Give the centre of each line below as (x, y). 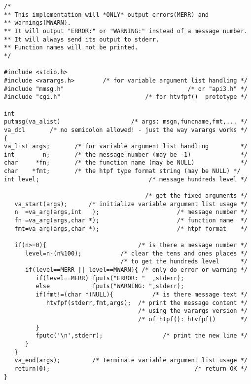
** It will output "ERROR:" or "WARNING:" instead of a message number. (126, 31)
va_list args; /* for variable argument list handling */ (126, 147)
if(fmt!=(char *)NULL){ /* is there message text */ (142, 294)
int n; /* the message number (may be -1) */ (126, 154)
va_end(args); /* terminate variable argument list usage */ (131, 361)
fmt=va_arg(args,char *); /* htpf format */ (131, 229)
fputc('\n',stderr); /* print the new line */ (142, 336)
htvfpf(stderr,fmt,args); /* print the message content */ (147, 303)
